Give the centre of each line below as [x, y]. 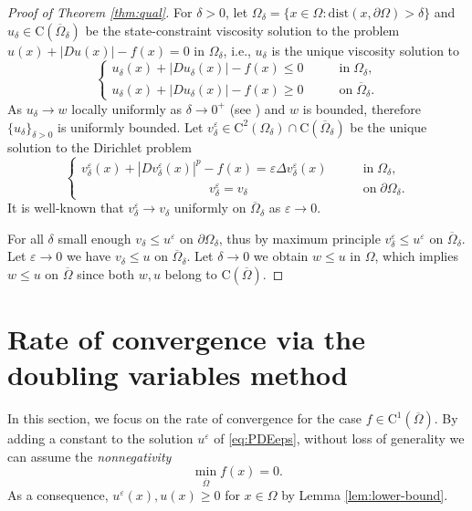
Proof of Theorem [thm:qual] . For [100, 12]
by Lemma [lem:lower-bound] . [365, 495]
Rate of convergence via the [187, 339]
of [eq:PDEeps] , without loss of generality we [339, 438]
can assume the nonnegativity [89, 456]
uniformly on [210, 208]
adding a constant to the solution [100, 438]
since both [105, 273]
